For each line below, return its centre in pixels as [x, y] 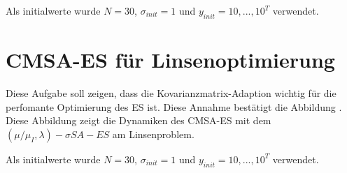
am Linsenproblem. [153, 134]
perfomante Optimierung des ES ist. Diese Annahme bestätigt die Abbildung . [174, 106]
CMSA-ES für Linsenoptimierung [170, 59]
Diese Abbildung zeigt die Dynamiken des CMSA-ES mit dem [139, 120]
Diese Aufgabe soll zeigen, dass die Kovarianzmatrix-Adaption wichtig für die [171, 92]
